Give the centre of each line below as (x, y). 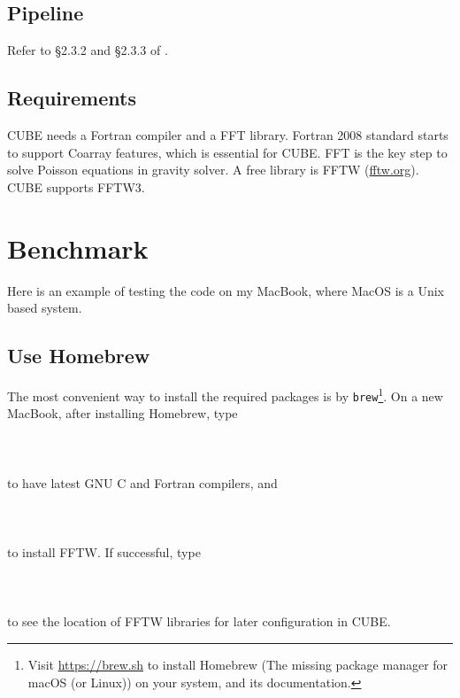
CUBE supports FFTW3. (76, 186)
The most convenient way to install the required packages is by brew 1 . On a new (225, 394)
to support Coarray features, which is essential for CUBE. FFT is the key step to (227, 152)
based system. (45, 308)
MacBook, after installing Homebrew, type (123, 413)
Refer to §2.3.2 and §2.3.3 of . (88, 50)
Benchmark (78, 248)
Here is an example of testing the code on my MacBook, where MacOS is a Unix (226, 290)
